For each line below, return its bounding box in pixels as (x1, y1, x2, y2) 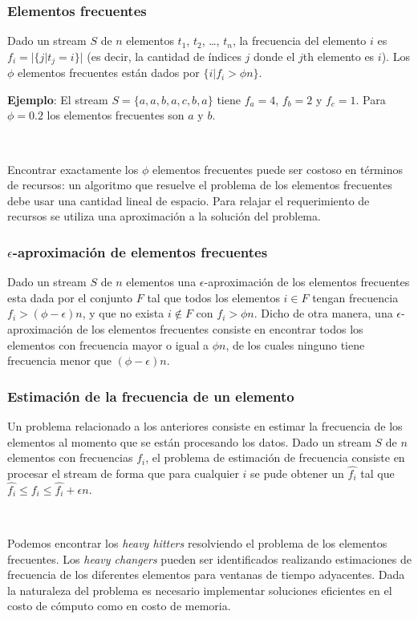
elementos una (126, 273, 197, 290)
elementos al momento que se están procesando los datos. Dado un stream (7, 433, 371, 450)
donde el (254, 47, 295, 64)
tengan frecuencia (312, 289, 399, 305)
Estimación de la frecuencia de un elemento (7, 386, 294, 406)
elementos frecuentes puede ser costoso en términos (152, 160, 403, 177)
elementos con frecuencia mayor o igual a (7, 336, 209, 353)
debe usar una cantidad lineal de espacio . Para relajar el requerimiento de (7, 192, 370, 208)
